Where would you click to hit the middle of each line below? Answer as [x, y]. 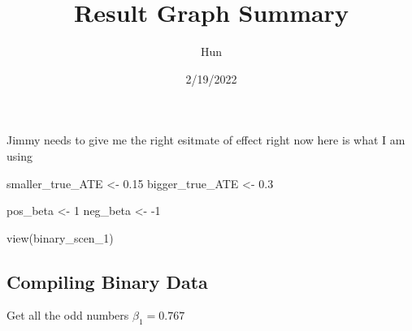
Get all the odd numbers [68, 315]
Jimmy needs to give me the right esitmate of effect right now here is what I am [206, 140]
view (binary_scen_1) [60, 237]
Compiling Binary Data [107, 281]
